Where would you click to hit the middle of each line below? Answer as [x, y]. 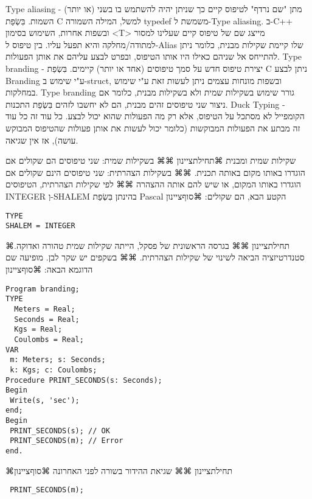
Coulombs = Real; [49, 339]
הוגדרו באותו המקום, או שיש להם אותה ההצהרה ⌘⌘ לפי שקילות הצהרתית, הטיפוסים [153, 184]
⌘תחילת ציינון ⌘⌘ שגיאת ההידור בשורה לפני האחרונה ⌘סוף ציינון [119, 470]
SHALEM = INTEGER [40, 226]
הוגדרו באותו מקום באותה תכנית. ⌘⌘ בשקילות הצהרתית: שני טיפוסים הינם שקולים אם [155, 172]
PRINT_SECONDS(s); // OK [60, 431]
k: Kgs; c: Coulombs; [54, 370]
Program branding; [43, 289]
